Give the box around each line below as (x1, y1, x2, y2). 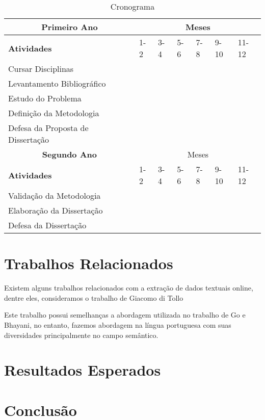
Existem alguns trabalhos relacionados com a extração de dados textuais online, (4, 282, 253, 293)
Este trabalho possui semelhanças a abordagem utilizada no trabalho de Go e (4, 309, 246, 320)
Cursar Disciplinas (8, 63, 74, 74)
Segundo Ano (42, 148, 97, 160)
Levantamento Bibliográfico (8, 77, 106, 89)
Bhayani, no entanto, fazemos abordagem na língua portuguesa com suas (4, 319, 231, 330)
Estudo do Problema (8, 92, 82, 104)
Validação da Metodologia (8, 190, 101, 201)
